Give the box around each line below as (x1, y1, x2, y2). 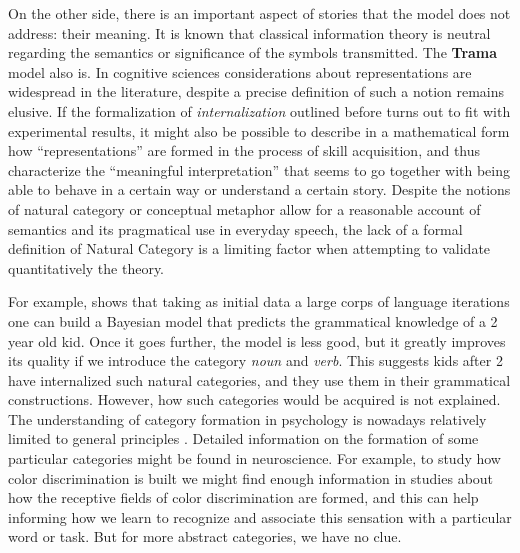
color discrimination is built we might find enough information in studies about (8, 467, 494, 488)
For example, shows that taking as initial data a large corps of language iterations (8, 291, 510, 312)
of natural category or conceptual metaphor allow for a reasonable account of (8, 198, 481, 219)
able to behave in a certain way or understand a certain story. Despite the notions (8, 179, 511, 200)
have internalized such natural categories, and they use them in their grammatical (8, 369, 511, 390)
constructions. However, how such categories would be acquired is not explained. (8, 389, 501, 410)
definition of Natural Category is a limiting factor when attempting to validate (8, 238, 491, 259)
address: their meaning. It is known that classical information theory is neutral (8, 22, 491, 43)
